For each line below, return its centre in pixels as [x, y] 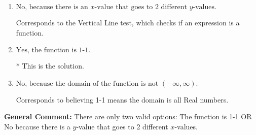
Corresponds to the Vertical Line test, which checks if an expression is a [128, 22]
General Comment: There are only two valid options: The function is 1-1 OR [128, 116]
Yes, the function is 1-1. [53, 50]
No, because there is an [52, 7]
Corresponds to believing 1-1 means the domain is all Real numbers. [122, 99]
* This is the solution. [50, 66]
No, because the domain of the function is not [87, 83]
